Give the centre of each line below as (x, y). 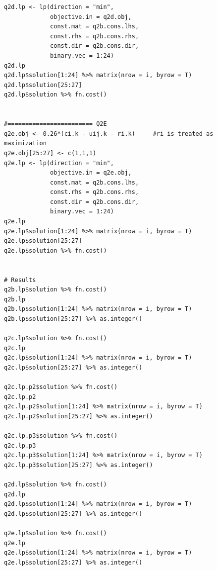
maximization (25, 143)
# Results (20, 280)
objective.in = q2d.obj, (91, 17)
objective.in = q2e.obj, (91, 173)
